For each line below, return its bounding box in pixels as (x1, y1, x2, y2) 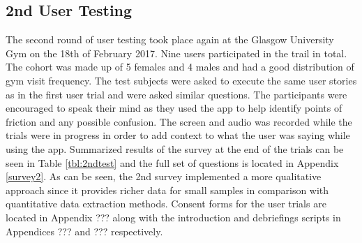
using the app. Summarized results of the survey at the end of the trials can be (6, 141, 344, 156)
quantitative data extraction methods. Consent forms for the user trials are (6, 196, 326, 211)
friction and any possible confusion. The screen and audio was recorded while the (6, 114, 352, 128)
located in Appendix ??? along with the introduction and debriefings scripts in (6, 209, 341, 224)
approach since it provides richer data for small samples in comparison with (6, 182, 329, 197)
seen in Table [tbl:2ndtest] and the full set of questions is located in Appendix (6, 155, 339, 170)
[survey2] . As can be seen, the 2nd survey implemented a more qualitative (6, 169, 322, 184)
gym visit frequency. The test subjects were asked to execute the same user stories (6, 73, 357, 87)
